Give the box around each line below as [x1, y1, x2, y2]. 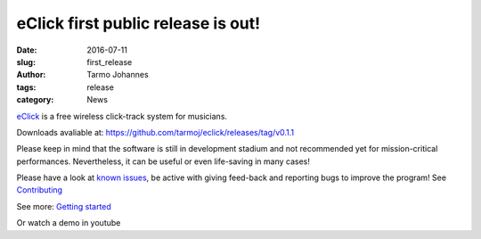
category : [16, 95, 54, 105]
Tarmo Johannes [86, 70, 149, 80]
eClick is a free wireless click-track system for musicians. [16, 111, 227, 121]
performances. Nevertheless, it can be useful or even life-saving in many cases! [16, 156, 311, 167]
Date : [16, 45, 37, 55]
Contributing [16, 185, 62, 195]
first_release [86, 56, 133, 67]
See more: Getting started [16, 201, 111, 211]
